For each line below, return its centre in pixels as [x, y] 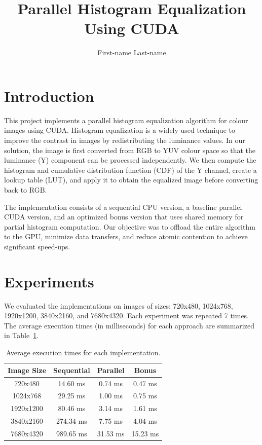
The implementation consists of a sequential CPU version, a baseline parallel [123, 207]
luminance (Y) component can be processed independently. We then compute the [130, 160]
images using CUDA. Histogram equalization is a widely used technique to [120, 130]
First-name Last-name [132, 52]
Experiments [49, 281]
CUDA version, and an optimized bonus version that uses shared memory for [124, 217]
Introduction [49, 96]
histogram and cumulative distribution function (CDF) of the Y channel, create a [130, 170]
